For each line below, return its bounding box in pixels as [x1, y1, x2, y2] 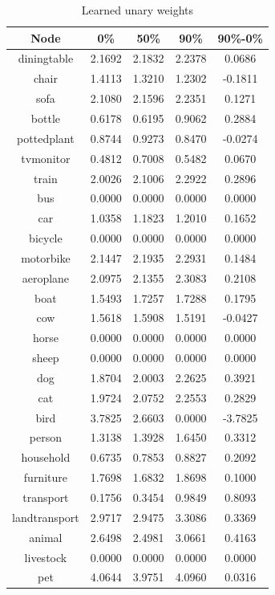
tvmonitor [21, 149, 71, 166]
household [21, 449, 71, 466]
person [29, 429, 62, 446]
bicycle [29, 230, 63, 247]
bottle [30, 109, 60, 126]
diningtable [18, 50, 74, 67]
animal [29, 528, 63, 545]
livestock [24, 548, 67, 565]
